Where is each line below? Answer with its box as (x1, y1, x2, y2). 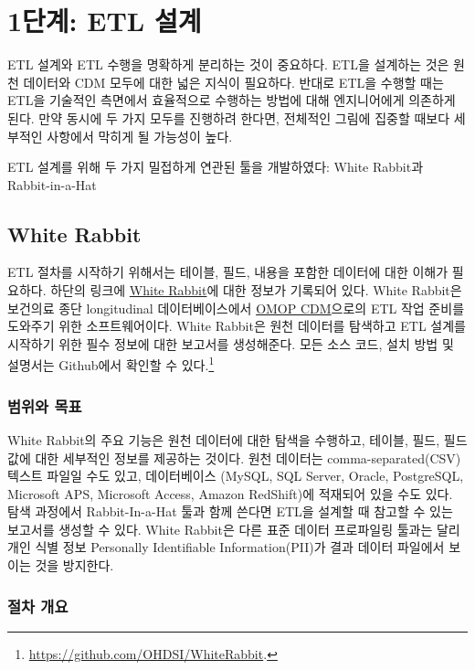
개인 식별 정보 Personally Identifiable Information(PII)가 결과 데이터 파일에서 (7, 537, 445, 557)
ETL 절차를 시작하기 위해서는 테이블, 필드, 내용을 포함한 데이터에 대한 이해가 (7, 262, 449, 282)
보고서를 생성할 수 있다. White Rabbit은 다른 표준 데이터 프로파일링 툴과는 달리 (7, 519, 460, 538)
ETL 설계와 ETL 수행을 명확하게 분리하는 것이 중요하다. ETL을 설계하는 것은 (7, 55, 449, 74)
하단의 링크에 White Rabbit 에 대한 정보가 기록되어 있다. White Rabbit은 (50, 281, 462, 300)
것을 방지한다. (35, 556, 114, 575)
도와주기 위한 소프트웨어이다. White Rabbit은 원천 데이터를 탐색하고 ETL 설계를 (7, 316, 466, 335)
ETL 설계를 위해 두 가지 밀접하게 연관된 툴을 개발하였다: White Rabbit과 (7, 157, 424, 176)
